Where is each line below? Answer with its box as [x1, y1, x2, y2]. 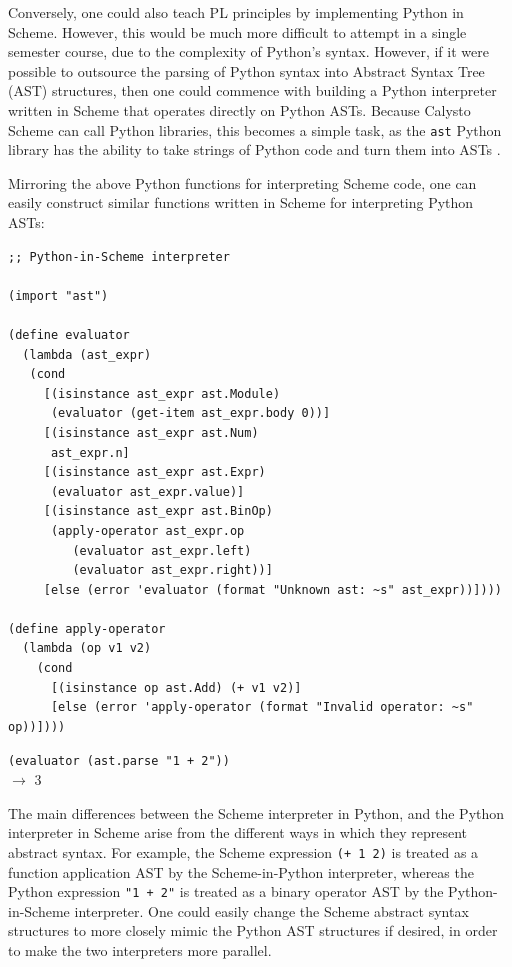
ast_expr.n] [50, 445, 130, 460]
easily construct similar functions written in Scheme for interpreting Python [8, 192, 474, 213]
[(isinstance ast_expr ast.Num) [43, 425, 259, 440]
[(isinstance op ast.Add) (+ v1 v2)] [50, 680, 302, 695]
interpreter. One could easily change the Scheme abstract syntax [74, 900, 469, 921]
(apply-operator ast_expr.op [50, 523, 245, 538]
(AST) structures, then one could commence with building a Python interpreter [8, 80, 497, 101]
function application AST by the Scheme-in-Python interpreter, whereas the [8, 861, 474, 882]
